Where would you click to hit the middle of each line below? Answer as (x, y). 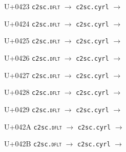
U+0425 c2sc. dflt (32, 41)
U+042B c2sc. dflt (33, 144)
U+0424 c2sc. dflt (32, 23)
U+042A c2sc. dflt (33, 126)
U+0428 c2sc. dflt (32, 92)
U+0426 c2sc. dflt (32, 57)
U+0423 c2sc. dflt (32, 6)
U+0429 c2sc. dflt (32, 109)
